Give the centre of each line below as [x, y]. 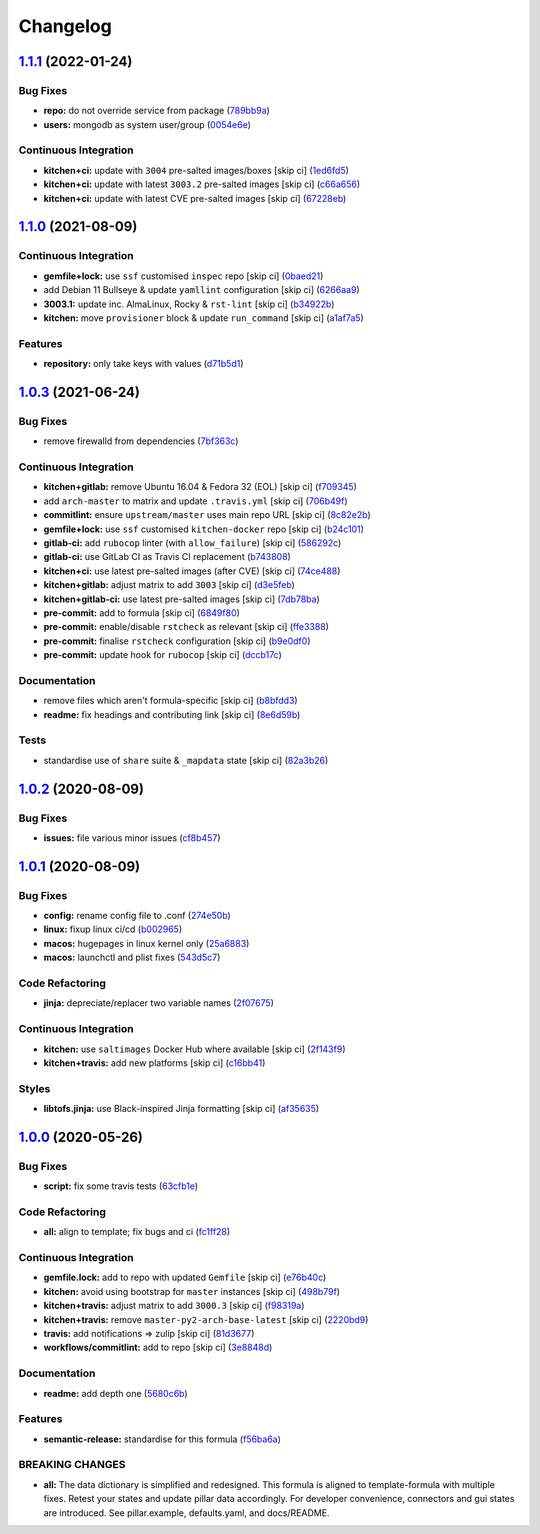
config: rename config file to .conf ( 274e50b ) [137, 916]
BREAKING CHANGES [72, 1465]
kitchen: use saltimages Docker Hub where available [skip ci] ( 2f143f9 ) [194, 1049]
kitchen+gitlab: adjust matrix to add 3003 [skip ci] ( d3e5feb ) [169, 585]
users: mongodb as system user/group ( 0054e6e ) [147, 124]
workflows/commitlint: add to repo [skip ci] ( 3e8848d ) [158, 1347]
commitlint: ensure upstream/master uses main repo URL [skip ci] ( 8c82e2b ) [207, 515]
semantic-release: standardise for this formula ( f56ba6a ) [162, 1439]
